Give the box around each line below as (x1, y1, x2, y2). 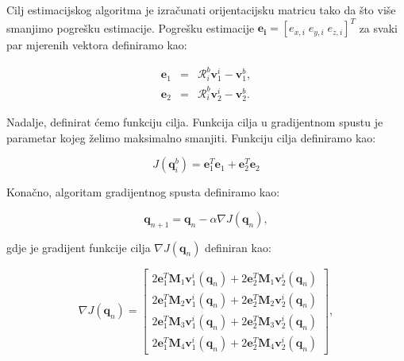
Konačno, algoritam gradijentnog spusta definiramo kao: (6, 184, 280, 200)
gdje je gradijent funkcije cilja (6, 239, 151, 255)
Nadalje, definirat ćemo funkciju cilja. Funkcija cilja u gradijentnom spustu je (6, 114, 383, 130)
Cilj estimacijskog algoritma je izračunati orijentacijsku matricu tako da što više (6, 2, 396, 17)
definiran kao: (205, 239, 271, 255)
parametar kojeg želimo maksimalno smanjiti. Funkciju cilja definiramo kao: (6, 129, 376, 146)
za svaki (359, 19, 398, 36)
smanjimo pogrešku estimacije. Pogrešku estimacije (6, 19, 255, 36)
